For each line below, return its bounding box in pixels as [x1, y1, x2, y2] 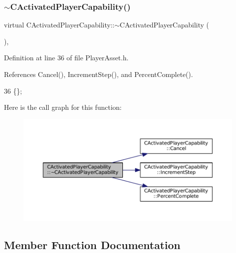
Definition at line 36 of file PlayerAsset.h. [4, 52, 129, 63]
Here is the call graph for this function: [4, 102, 122, 112]
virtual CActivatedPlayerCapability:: [4, 20, 115, 30]
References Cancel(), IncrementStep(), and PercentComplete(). [4, 69, 193, 79]
